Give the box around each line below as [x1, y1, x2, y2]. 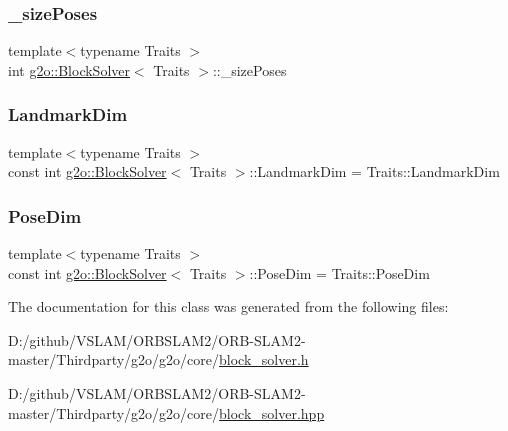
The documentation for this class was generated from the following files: [8, 296, 449, 317]
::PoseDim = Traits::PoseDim [249, 262, 430, 283]
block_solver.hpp [219, 402, 325, 423]
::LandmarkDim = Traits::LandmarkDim [249, 161, 500, 182]
